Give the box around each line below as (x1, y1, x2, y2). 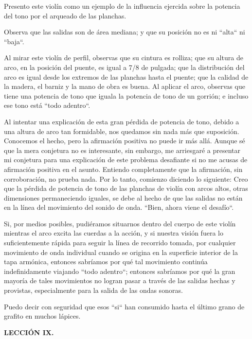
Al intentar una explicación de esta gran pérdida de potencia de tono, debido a (4, 116, 239, 126)
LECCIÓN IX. (4, 327, 54, 337)
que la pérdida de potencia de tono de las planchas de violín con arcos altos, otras (4, 183, 248, 193)
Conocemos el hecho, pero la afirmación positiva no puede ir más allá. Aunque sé (4, 136, 245, 146)
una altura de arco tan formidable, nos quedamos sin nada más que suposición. (4, 126, 239, 136)
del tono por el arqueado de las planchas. (4, 10, 126, 20)
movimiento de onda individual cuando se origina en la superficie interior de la (4, 247, 238, 257)
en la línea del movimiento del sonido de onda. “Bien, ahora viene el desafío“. (4, 202, 234, 212)
